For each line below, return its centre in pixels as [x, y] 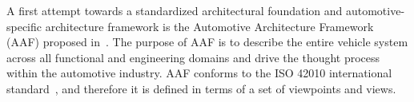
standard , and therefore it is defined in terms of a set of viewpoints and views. [201, 88]
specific [24, 26]
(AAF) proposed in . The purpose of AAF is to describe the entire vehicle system [207, 42]
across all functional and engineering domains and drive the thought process [193, 57]
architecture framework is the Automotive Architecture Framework [209, 26]
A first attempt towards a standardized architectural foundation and [175, 10]
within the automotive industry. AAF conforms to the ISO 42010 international [199, 73]
